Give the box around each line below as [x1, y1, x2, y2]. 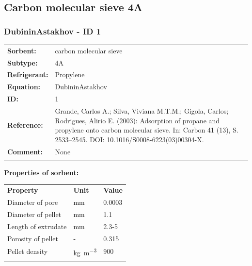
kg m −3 [73, 246, 97, 257]
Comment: [7, 146, 43, 156]
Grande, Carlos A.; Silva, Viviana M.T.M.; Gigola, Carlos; [55, 105, 229, 116]
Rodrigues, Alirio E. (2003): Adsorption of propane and [55, 115, 220, 125]
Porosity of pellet [7, 233, 58, 243]
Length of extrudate [7, 221, 67, 231]
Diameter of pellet [7, 209, 62, 219]
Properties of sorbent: [4, 167, 79, 177]
